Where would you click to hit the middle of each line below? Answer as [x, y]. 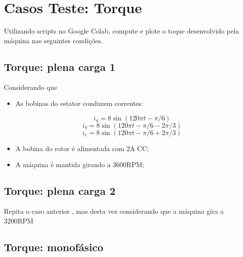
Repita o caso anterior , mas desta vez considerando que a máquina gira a [114, 211]
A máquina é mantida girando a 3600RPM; [80, 164]
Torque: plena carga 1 [60, 66]
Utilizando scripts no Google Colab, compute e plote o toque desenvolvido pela [121, 31]
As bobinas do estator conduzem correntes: [79, 103]
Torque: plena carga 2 [60, 191]
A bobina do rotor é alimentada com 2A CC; [82, 148]
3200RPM [19, 220]
